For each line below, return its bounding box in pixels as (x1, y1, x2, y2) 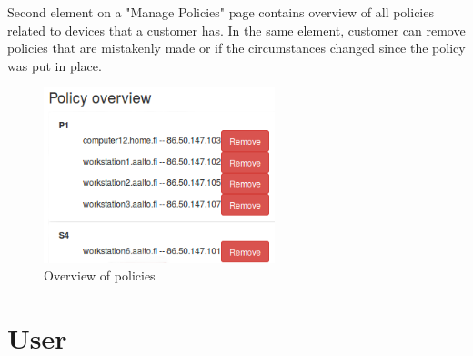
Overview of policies (44, 266, 156, 285)
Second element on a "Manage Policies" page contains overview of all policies (7, 3, 434, 21)
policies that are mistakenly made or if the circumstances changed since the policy (7, 38, 466, 57)
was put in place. (7, 56, 102, 75)
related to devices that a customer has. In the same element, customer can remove (7, 20, 466, 39)
